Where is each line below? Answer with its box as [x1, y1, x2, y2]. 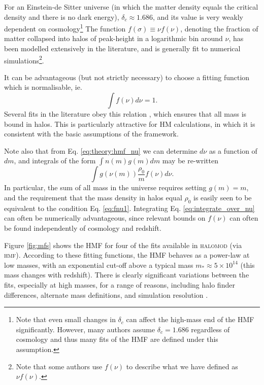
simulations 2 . [4, 53, 44, 65]
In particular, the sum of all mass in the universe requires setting [4, 182, 207, 193]
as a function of [209, 145, 257, 156]
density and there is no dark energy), [4, 11, 119, 22]
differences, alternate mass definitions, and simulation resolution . [4, 289, 208, 300]
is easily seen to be [193, 192, 252, 203]
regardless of [191, 324, 230, 334]
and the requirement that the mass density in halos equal [4, 192, 182, 203]
